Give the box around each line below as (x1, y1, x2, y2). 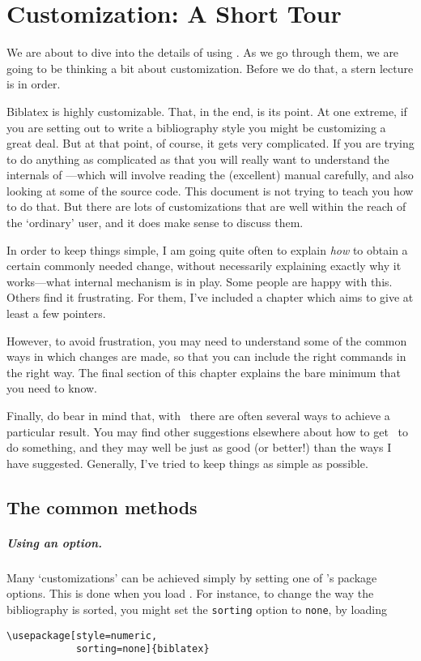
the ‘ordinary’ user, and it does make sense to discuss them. (6, 214, 304, 231)
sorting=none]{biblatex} (75, 643, 210, 655)
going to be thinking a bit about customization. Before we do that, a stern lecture (6, 59, 414, 76)
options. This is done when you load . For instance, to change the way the (6, 585, 374, 602)
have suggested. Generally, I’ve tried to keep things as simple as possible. (6, 454, 368, 471)
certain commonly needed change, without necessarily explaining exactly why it (6, 257, 402, 274)
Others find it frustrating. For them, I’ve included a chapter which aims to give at (6, 289, 414, 306)
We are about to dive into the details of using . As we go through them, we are (6, 44, 399, 61)
